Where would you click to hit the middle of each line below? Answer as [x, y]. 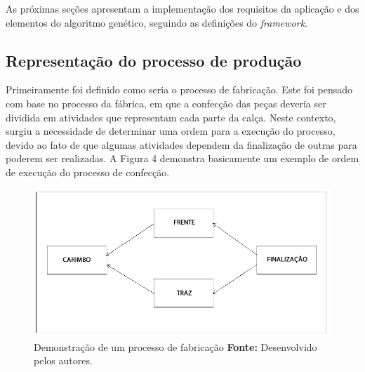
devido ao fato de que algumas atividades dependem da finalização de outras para [181, 144]
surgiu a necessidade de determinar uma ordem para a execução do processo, [171, 131]
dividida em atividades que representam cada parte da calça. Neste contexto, [171, 117]
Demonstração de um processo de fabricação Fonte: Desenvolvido [175, 346]
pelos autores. [63, 360]
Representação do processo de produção [154, 60]
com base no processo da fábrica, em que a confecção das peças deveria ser [166, 103]
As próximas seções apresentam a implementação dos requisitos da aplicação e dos [182, 8]
